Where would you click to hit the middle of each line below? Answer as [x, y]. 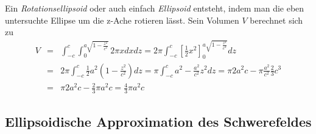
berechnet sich [276, 20]
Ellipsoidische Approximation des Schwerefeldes [158, 122]
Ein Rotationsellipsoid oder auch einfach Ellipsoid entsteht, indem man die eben [155, 8]
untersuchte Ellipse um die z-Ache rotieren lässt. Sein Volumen [122, 20]
